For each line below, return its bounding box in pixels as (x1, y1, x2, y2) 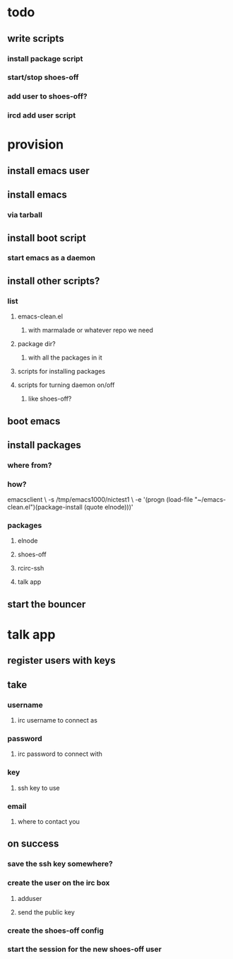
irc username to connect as (17, 716, 97, 725)
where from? (7, 460, 52, 470)
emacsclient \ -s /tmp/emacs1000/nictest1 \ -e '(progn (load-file (7, 495, 193, 504)
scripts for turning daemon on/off (17, 381, 115, 389)
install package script (7, 54, 83, 64)
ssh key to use (17, 783, 60, 792)
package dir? (17, 340, 56, 348)
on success (7, 838, 59, 850)
